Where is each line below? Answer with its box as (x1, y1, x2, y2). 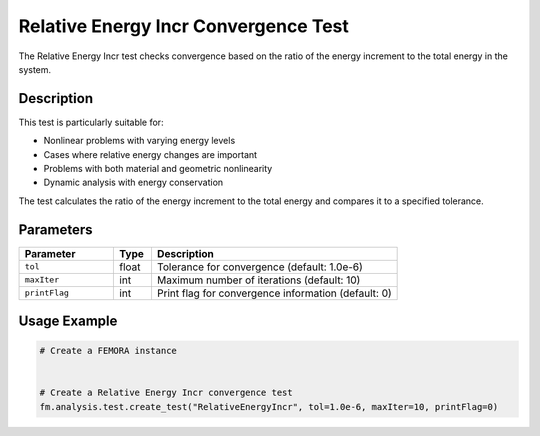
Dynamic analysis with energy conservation (43, 176, 224, 189)
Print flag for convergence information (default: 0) (156, 286, 392, 300)
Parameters (18, 221, 93, 238)
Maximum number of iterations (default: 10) (156, 273, 361, 287)
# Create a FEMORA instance (39, 345, 177, 357)
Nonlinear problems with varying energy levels (43, 135, 236, 147)
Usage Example (18, 313, 118, 330)
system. (18, 63, 52, 75)
